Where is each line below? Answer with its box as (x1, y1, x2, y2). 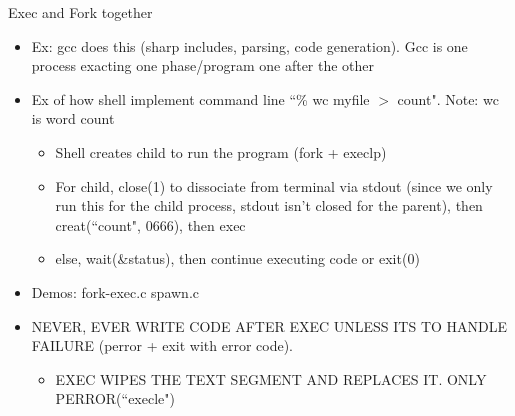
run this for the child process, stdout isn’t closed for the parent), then (55, 195, 483, 216)
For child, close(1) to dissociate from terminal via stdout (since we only (55, 175, 493, 196)
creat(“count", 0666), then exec (55, 214, 246, 235)
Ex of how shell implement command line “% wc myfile (31, 88, 370, 109)
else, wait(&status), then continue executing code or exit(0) (55, 248, 420, 269)
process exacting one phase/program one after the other (31, 55, 375, 76)
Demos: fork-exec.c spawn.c (31, 281, 199, 302)
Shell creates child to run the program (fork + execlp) (55, 141, 387, 162)
